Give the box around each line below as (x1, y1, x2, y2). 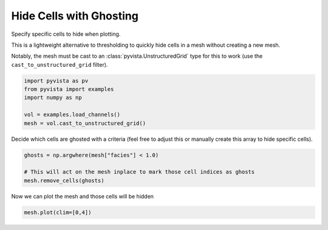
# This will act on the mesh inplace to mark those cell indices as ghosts (24, 169, 255, 175)
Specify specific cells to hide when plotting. (11, 30, 121, 38)
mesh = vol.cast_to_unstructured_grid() (24, 120, 146, 127)
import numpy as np (24, 94, 82, 101)
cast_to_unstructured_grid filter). (11, 61, 108, 68)
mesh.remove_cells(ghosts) (24, 177, 104, 184)
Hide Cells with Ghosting (11, 9, 139, 22)
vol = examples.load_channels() (24, 111, 121, 118)
